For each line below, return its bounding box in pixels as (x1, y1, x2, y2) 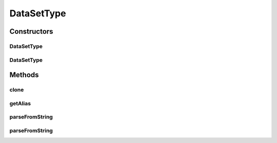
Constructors (9, 27, 53, 36)
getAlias (9, 100, 31, 107)
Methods (9, 70, 39, 79)
